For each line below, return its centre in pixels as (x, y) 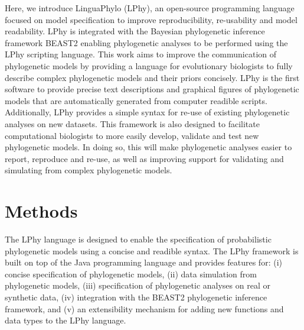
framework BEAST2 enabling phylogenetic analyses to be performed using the (146, 42)
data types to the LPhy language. (66, 320)
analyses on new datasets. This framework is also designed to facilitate (132, 123)
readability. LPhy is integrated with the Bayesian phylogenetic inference (135, 31)
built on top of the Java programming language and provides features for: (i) (143, 262)
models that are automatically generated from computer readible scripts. (136, 100)
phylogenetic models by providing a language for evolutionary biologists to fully (149, 65)
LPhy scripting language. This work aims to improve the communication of (141, 54)
